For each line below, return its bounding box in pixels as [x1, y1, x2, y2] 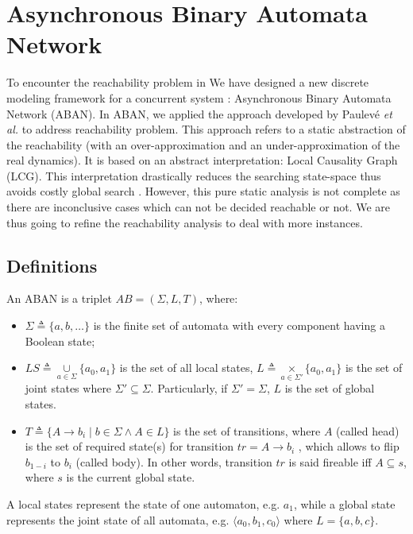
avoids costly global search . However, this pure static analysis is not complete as [6, 183, 400, 199]
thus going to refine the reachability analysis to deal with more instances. [6, 214, 363, 230]
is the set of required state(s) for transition [25, 438, 234, 455]
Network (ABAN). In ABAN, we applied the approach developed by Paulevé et [6, 105, 392, 122]
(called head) [336, 422, 399, 439]
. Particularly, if [150, 380, 228, 397]
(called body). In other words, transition [75, 453, 272, 470]
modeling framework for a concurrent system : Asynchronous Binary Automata [6, 89, 392, 106]
